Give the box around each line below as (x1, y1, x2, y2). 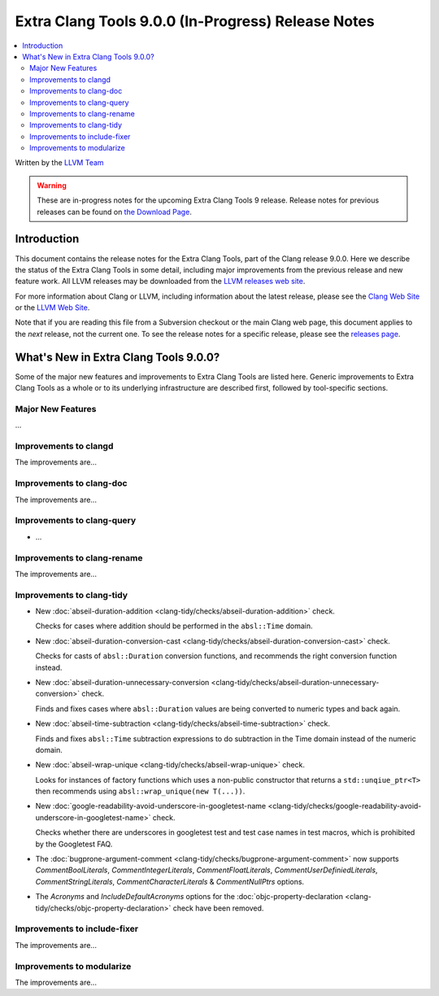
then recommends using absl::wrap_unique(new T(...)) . (35, 786, 246, 797)
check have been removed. (172, 903, 264, 913)
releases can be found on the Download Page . (37, 207, 193, 216)
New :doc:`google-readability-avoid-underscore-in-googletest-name (35, 802, 267, 811)
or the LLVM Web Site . (15, 303, 90, 312)
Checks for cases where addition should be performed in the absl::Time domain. (35, 621, 313, 631)
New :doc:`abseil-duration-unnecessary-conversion (35, 677, 210, 687)
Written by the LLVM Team (15, 158, 105, 168)
